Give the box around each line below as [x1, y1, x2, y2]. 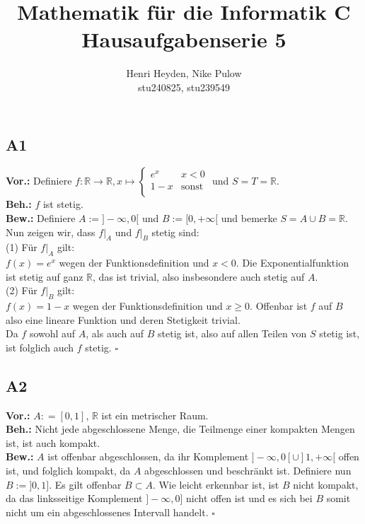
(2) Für [6, 283, 37, 298]
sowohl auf [29, 326, 76, 341]
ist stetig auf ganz [6, 269, 83, 284]
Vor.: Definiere [6, 173, 72, 188]
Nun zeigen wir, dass [6, 224, 95, 239]
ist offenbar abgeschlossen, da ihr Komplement [47, 449, 249, 464]
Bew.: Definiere [6, 210, 76, 225]
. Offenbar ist [250, 298, 308, 313]
